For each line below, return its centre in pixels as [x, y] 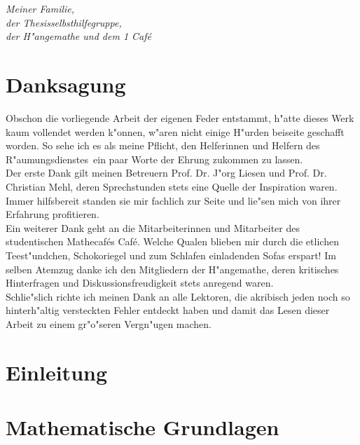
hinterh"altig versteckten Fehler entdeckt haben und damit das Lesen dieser [168, 310]
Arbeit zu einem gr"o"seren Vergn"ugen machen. [109, 324]
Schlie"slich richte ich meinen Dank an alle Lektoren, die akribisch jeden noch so [178, 296]
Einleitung [57, 372]
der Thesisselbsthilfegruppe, [64, 22]
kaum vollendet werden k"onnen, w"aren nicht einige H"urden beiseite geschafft [175, 131]
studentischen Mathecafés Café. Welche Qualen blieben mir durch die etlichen [172, 241]
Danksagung [66, 84]
